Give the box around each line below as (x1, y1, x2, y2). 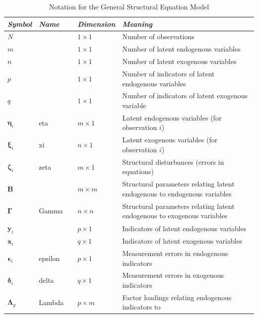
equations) (122, 166, 154, 177)
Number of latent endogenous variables (122, 44, 241, 54)
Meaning (122, 18, 152, 29)
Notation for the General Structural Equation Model (49, 1, 209, 11)
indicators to (122, 302, 161, 312)
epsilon (39, 253, 60, 263)
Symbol (7, 18, 32, 29)
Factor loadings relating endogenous (122, 292, 232, 302)
